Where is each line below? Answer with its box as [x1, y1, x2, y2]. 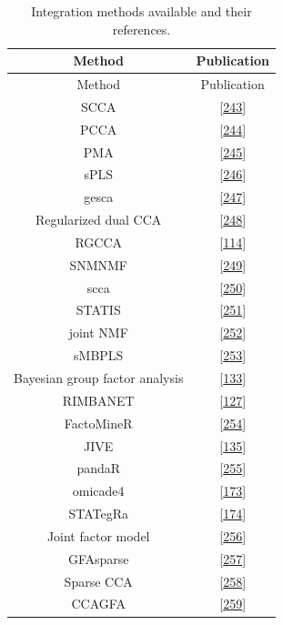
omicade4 [72, 481, 125, 500]
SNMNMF [69, 255, 127, 274]
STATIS [76, 300, 121, 319]
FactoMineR [64, 413, 133, 432]
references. [112, 19, 171, 38]
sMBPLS [74, 346, 124, 365]
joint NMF [68, 323, 128, 342]
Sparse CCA [64, 571, 133, 590]
